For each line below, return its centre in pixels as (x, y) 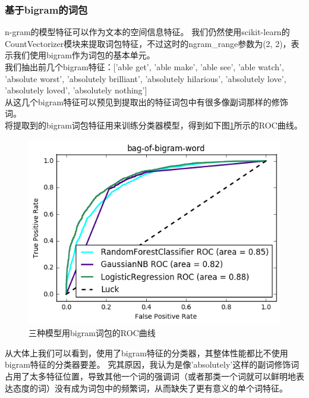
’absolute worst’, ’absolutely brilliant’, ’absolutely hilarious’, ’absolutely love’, (146, 78)
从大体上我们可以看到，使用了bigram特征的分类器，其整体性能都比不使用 (146, 352)
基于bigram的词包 (46, 9)
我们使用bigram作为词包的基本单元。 (84, 55)
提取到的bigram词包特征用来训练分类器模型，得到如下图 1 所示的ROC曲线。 (157, 125)
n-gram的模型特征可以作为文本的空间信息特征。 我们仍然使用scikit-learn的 (147, 32)
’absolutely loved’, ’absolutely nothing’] (76, 90)
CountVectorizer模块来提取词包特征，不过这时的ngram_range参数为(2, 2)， (148, 43)
